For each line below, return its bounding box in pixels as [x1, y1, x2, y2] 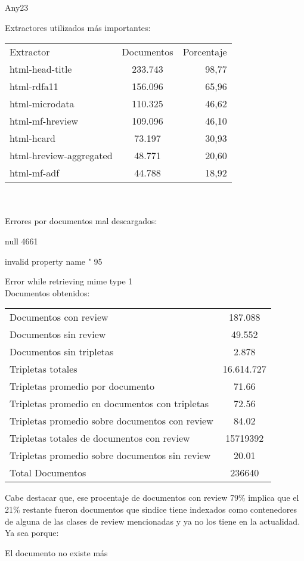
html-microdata [10, 97, 75, 111]
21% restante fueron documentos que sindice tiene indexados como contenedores [5, 503, 297, 515]
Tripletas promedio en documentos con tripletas [10, 396, 209, 411]
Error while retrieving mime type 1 [5, 275, 133, 287]
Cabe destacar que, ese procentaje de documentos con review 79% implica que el [5, 491, 299, 504]
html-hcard [10, 131, 55, 145]
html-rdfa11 [10, 79, 58, 94]
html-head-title [10, 62, 72, 76]
